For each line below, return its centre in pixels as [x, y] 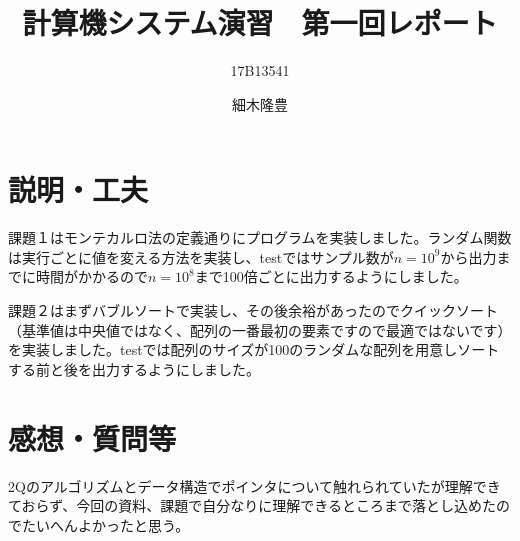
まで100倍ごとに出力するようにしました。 [331, 276]
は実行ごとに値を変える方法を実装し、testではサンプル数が [201, 256]
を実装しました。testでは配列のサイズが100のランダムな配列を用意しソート [254, 349]
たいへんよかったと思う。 [105, 524]
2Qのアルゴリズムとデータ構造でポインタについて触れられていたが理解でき [254, 485]
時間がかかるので [91, 276]
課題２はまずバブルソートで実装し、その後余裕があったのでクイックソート [253, 310]
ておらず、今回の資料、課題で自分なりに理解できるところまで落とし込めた [252, 505]
